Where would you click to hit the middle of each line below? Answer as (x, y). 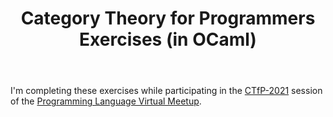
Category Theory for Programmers (168, 18)
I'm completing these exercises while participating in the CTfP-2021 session (166, 91)
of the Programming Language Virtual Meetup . (106, 101)
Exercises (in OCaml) (168, 39)
